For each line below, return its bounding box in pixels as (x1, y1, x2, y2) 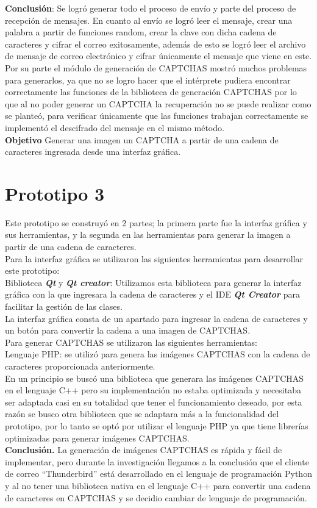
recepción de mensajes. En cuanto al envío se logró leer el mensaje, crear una (5, 13, 293, 26)
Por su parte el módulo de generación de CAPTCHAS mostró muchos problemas (5, 61, 307, 74)
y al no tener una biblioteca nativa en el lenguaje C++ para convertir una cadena (5, 479, 311, 492)
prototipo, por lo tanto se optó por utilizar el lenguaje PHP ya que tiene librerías (5, 419, 308, 432)
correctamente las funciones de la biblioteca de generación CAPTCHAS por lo (5, 85, 297, 98)
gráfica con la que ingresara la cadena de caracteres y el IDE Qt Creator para (5, 288, 301, 301)
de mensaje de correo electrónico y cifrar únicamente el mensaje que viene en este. (5, 49, 312, 62)
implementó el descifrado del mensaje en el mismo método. (5, 121, 224, 134)
